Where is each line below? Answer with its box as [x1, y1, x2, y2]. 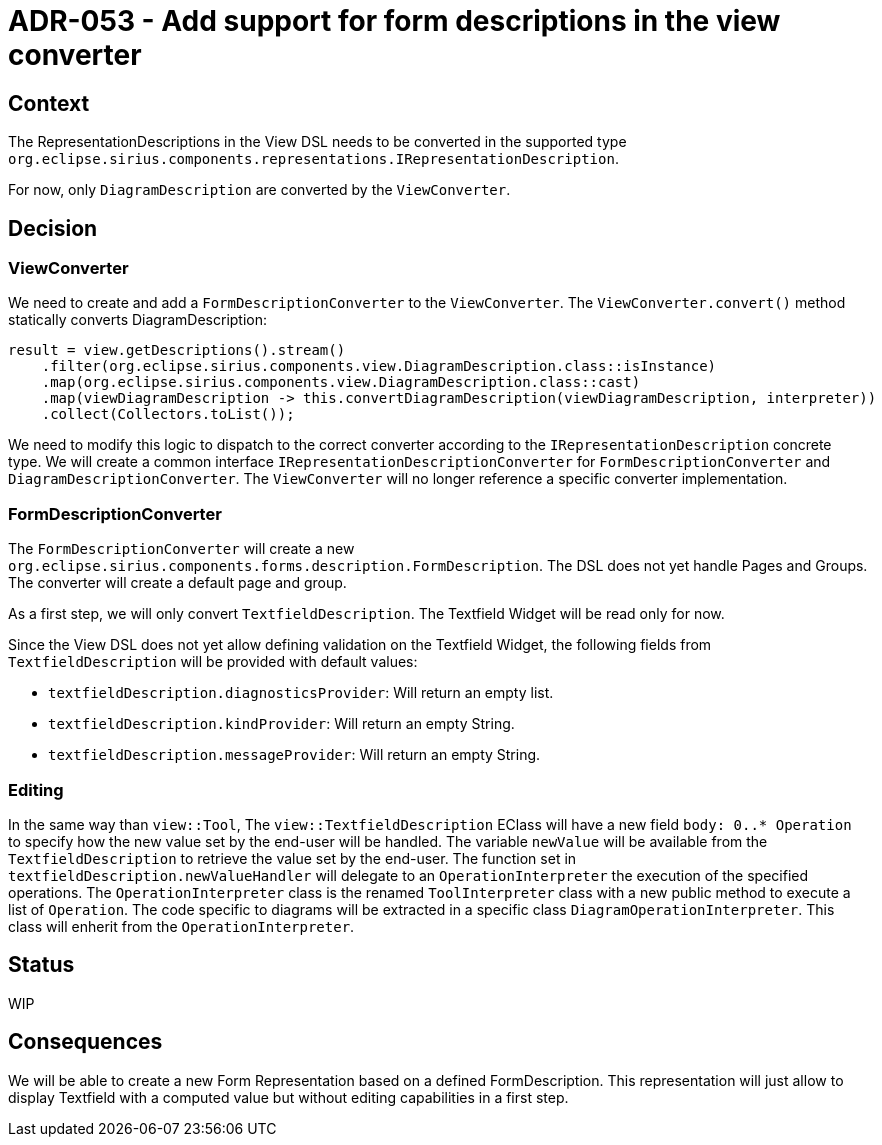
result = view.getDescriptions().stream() [8, 342, 346, 359]
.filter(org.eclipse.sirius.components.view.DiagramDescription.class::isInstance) [41, 358, 717, 375]
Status [8, 952, 75, 978]
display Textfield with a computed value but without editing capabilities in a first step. [8, 1088, 569, 1106]
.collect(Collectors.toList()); [41, 406, 295, 423]
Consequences [8, 1029, 163, 1055]
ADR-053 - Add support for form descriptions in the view [8, 4, 781, 38]
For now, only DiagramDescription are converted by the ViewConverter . [8, 181, 511, 199]
